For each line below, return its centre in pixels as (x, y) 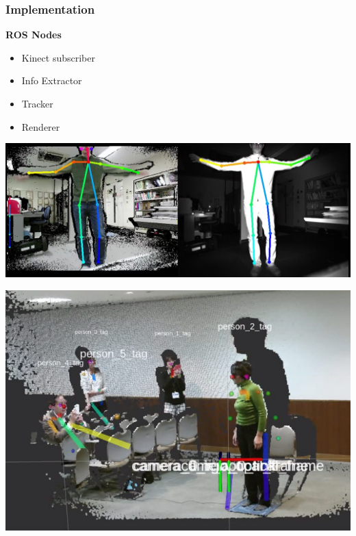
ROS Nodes (34, 35)
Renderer (41, 126)
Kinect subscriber (58, 57)
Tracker (37, 103)
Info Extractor (52, 80)
